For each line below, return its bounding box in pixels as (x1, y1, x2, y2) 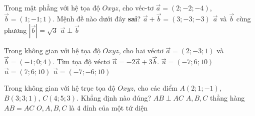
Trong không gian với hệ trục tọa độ (4, 83, 115, 93)
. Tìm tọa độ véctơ (52, 56, 110, 67)
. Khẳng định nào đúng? (76, 93, 151, 103)
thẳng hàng (210, 93, 245, 103)
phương (4, 25, 27, 35)
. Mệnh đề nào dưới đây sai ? (52, 13, 141, 23)
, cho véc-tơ (118, 2, 153, 12)
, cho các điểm (133, 83, 177, 93)
